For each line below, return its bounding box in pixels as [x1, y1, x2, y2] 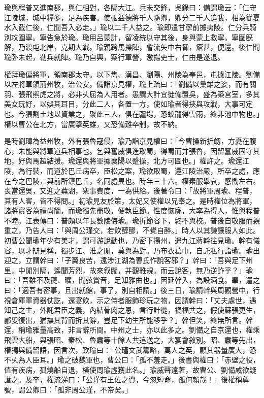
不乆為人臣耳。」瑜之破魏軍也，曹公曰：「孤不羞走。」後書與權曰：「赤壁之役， [4, 354, 260, 365]
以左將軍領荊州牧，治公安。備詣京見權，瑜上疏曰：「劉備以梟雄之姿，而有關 [4, 79, 256, 89]
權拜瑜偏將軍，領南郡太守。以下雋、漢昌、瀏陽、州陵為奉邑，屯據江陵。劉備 [4, 69, 260, 79]
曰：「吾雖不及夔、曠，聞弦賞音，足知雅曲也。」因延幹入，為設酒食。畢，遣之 [4, 275, 260, 285]
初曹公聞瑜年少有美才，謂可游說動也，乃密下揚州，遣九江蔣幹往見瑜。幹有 [4, 235, 253, 246]
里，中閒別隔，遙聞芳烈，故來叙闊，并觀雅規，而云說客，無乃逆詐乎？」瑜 [4, 264, 253, 275]
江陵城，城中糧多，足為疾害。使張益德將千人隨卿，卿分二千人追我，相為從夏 [4, 12, 260, 22]
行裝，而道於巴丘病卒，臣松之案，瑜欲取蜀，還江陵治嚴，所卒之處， [25, 165, 253, 176]
